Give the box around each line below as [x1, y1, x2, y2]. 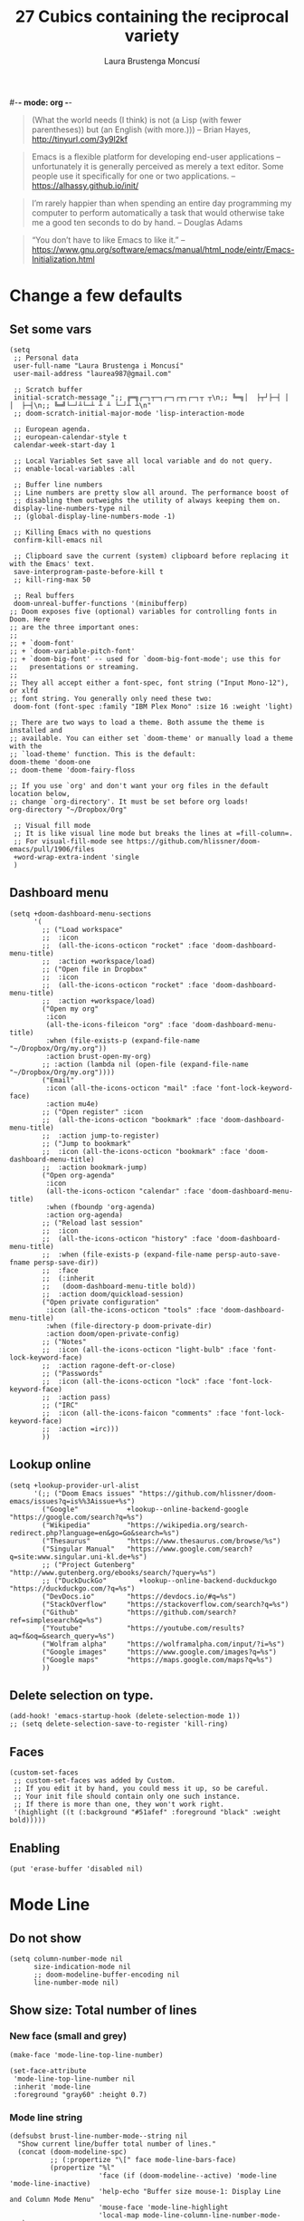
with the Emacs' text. [9, 559, 95, 568]
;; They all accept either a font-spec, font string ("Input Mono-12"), [9, 678, 290, 687]
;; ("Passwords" [42, 1369, 103, 1378]
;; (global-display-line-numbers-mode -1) [13, 512, 176, 521]
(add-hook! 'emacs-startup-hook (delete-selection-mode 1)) [9, 1712, 242, 1721]
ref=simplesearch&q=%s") [9, 1615, 103, 1625]
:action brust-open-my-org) [45, 1052, 152, 1061]
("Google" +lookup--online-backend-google [42, 1505, 249, 1514]
